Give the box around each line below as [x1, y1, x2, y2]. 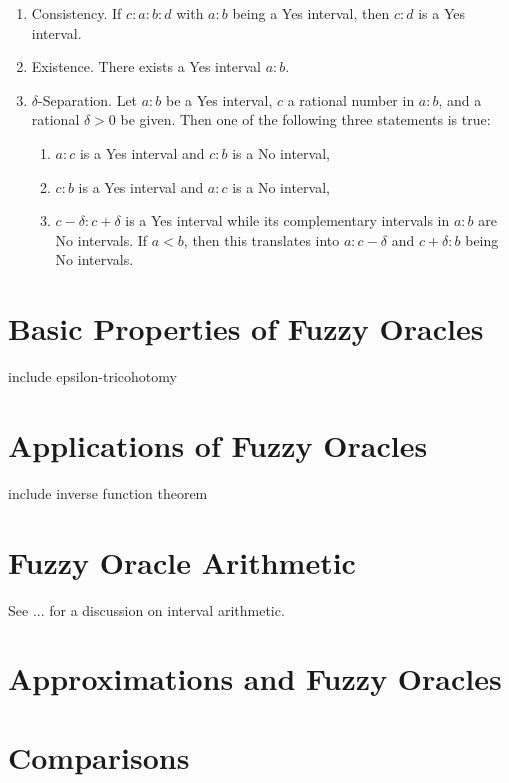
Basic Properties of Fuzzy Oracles [8, 308, 484, 349]
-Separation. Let [38, 89, 138, 110]
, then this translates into [183, 229, 340, 250]
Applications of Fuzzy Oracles [8, 424, 428, 465]
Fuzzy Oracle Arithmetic [8, 541, 356, 582]
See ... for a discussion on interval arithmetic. [8, 599, 285, 620]
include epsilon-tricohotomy [8, 366, 177, 387]
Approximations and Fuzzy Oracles [8, 658, 502, 699]
